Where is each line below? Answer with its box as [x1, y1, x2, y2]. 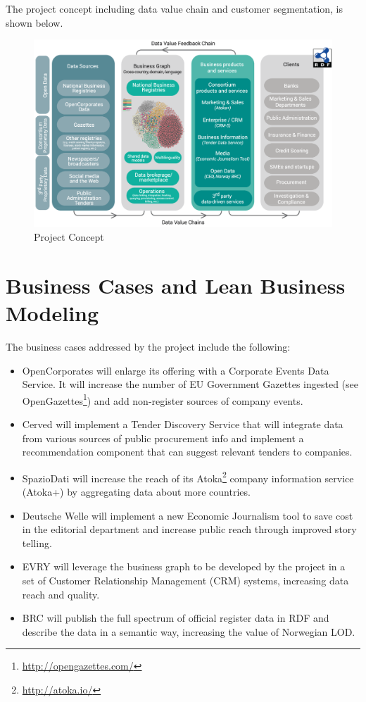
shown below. [6, 15, 63, 30]
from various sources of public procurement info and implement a [22, 430, 304, 445]
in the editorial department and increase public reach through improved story [22, 522, 357, 537]
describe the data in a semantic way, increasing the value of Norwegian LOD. [22, 624, 355, 639]
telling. [22, 535, 52, 550]
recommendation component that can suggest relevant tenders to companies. [22, 444, 353, 459]
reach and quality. [22, 587, 100, 601]
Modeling [6, 298, 99, 327]
